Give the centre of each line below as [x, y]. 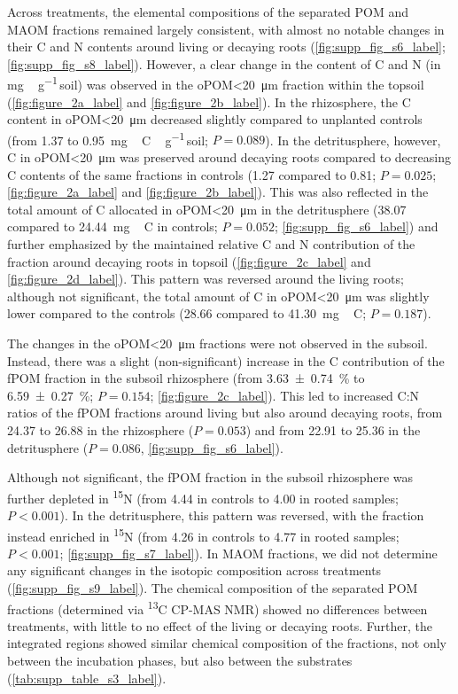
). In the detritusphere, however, [353, 140]
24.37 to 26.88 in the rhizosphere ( [101, 429]
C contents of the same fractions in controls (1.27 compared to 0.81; [192, 174]
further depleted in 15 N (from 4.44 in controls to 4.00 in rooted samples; [203, 496]
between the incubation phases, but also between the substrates [180, 661]
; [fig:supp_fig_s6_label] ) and [356, 226]
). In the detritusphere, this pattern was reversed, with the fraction [242, 515]
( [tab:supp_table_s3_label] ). [87, 678]
